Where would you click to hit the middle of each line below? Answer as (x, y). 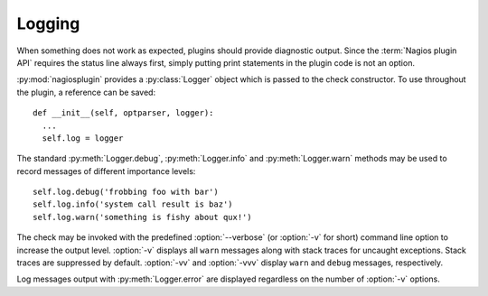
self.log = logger (83, 138)
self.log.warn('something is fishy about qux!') (142, 217)
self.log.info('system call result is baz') (133, 204)
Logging (48, 23)
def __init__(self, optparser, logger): (123, 113)
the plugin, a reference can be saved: (86, 92)
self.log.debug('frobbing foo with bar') (126, 192)
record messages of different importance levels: (106, 171)
